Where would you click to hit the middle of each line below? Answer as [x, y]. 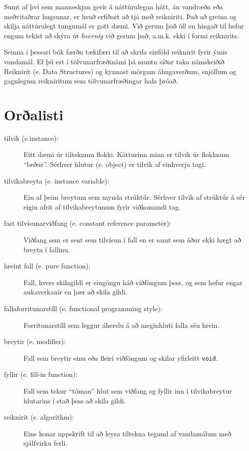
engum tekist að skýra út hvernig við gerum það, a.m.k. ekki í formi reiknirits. [122, 35]
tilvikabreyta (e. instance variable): [57, 180]
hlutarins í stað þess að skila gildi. [75, 400]
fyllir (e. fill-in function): [41, 374]
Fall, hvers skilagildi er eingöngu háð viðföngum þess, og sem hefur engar [133, 282]
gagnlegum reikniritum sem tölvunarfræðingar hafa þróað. [91, 81]
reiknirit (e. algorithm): [39, 417]
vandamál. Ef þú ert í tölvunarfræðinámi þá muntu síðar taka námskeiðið [114, 61]
